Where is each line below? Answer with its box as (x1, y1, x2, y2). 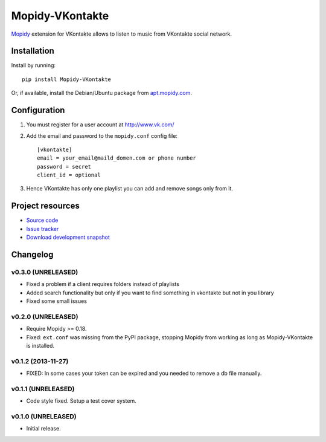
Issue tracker (26, 225, 59, 232)
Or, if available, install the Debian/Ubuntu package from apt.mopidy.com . (11, 89, 193, 97)
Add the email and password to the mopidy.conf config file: (26, 132, 178, 139)
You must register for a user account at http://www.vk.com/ (26, 121, 174, 128)
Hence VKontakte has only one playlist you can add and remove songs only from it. (26, 185, 234, 192)
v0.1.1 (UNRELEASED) (11, 385, 75, 393)
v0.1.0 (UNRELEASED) (11, 412, 77, 421)
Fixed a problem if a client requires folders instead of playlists (26, 281, 179, 288)
